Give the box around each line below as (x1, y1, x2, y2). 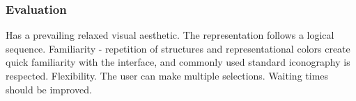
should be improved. (6, 82, 92, 96)
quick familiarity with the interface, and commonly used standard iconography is (6, 55, 350, 69)
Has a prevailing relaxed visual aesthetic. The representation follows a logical (6, 28, 334, 42)
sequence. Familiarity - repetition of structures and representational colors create (6, 41, 350, 55)
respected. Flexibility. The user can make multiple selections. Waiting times (6, 68, 329, 82)
